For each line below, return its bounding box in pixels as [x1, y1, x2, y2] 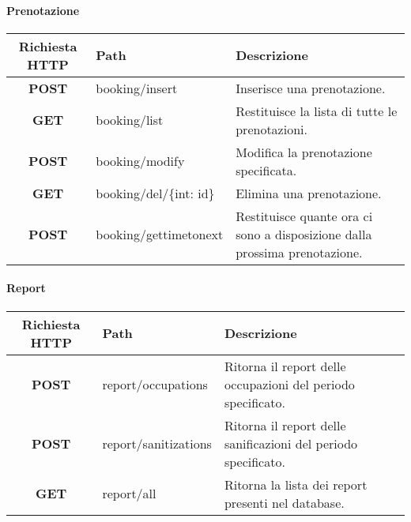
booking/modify [96, 152, 185, 171]
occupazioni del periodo [224, 374, 355, 393]
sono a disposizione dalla [236, 224, 372, 243]
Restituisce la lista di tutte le [236, 101, 398, 120]
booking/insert [96, 78, 178, 97]
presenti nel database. [224, 493, 345, 512]
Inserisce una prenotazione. [236, 78, 386, 97]
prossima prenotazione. [236, 242, 363, 261]
